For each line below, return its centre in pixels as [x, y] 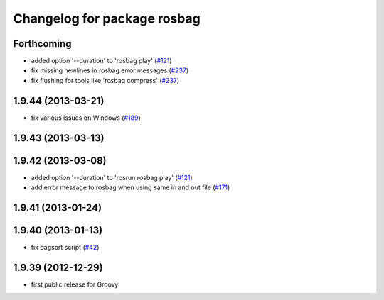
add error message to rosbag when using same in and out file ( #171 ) [130, 187]
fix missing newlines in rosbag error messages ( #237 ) [110, 70]
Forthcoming [42, 44]
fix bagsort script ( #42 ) [65, 247]
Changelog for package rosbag [107, 18]
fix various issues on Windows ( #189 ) [86, 118]
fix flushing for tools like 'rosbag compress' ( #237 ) [105, 80]
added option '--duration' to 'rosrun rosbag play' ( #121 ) [112, 177]
